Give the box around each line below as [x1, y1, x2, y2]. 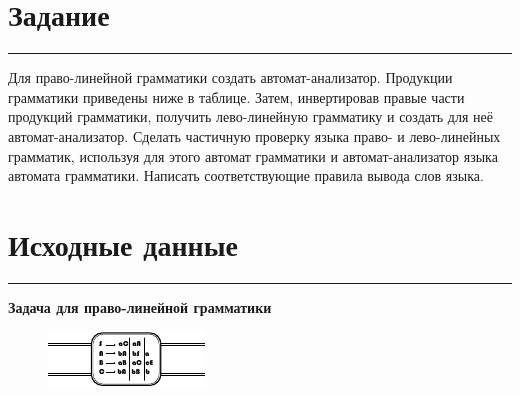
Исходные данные [8, 223, 238, 264]
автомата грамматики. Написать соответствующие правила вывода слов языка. [8, 165, 484, 186]
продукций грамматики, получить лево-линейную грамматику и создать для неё [8, 106, 493, 127]
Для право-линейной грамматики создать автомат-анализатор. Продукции [8, 67, 453, 88]
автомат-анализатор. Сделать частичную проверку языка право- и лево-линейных [8, 125, 501, 146]
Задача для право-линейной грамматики [8, 296, 272, 317]
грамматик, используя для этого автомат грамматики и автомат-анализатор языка [8, 145, 498, 166]
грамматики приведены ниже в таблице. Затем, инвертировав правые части [8, 86, 465, 107]
